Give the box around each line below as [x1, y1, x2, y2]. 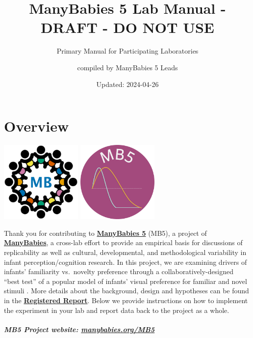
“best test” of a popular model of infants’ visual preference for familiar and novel [4, 276, 247, 286]
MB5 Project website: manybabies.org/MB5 [4, 324, 155, 334]
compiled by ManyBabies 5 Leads [77, 62, 178, 72]
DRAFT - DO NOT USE [40, 17, 214, 37]
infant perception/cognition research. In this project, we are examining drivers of [4, 256, 247, 267]
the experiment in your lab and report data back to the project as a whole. [4, 305, 229, 315]
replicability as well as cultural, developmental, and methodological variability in [4, 247, 247, 257]
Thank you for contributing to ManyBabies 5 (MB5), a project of [4, 227, 207, 238]
